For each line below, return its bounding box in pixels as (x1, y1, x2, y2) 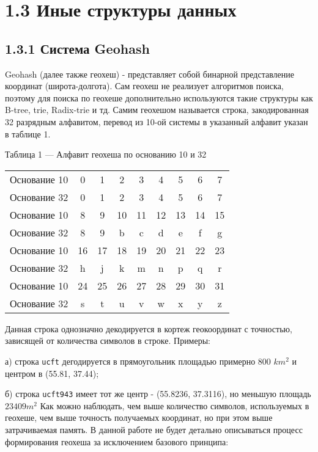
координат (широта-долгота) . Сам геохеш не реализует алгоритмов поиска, (5, 79, 284, 92)
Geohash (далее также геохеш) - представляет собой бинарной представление (5, 67, 294, 80)
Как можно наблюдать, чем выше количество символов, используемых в (40, 399, 309, 412)
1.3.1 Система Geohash (5, 38, 150, 57)
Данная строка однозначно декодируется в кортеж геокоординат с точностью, (5, 322, 292, 335)
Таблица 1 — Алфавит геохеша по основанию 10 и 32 (5, 148, 207, 161)
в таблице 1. (5, 127, 51, 140)
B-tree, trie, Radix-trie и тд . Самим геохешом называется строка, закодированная (5, 103, 309, 116)
